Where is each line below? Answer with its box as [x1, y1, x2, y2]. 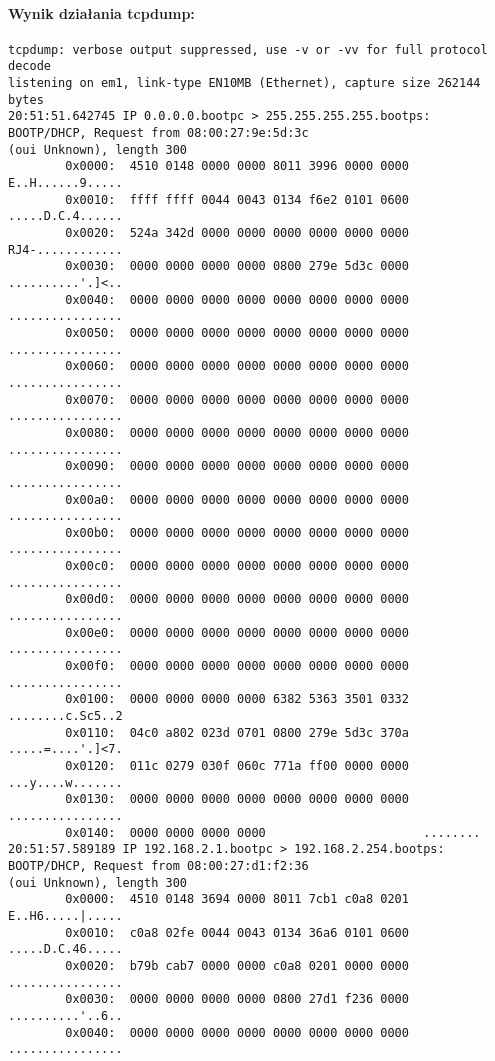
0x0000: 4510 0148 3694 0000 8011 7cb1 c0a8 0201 [65, 892, 409, 907]
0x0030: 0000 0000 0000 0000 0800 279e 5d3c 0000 [65, 259, 409, 274]
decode [8, 59, 51, 74]
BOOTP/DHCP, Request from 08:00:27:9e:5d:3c [8, 126, 309, 141]
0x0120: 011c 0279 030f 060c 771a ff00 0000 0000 [65, 759, 409, 774]
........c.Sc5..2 [8, 709, 123, 724]
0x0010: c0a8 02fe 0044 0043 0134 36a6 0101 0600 [65, 925, 409, 940]
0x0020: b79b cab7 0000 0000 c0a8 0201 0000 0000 [65, 958, 409, 973]
